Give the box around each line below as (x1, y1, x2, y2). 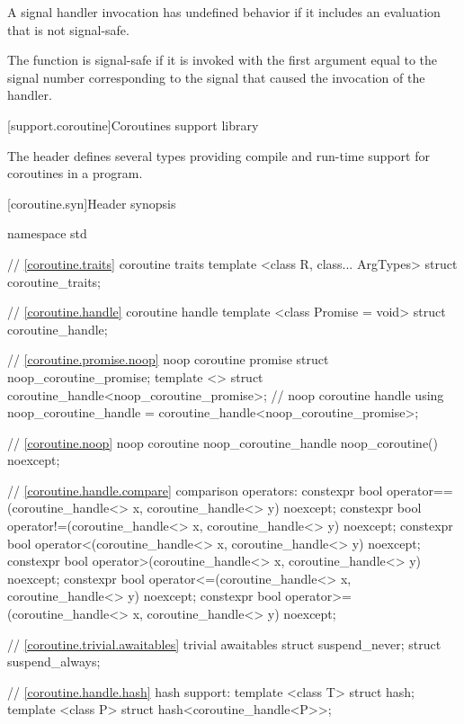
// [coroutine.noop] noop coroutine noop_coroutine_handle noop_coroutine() (7, 433, 438, 451)
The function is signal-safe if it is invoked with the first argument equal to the (7, 50, 438, 69)
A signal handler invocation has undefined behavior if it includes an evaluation (7, 3, 441, 21)
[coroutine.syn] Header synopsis (7, 193, 176, 212)
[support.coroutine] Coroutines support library (7, 115, 259, 134)
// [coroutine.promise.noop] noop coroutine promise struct (7, 350, 329, 369)
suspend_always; (7, 652, 101, 671)
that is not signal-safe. (7, 20, 129, 39)
